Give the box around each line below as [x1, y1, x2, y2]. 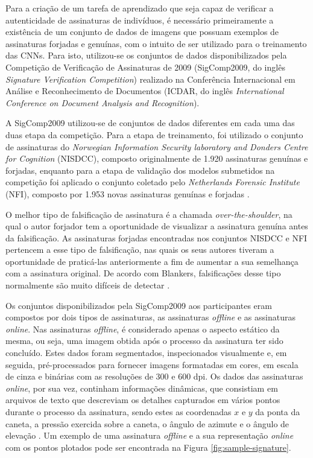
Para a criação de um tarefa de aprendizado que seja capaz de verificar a [5, 2, 274, 14]
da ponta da [255, 406, 300, 418]
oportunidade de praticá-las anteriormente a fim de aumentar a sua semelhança [5, 255, 299, 267]
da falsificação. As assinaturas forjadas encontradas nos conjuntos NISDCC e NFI [5, 231, 308, 244]
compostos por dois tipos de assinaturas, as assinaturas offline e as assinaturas [5, 311, 296, 323]
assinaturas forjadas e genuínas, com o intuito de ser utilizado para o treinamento [5, 37, 307, 49]
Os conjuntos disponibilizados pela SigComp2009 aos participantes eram [5, 299, 272, 311]
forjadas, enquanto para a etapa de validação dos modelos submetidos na [5, 164, 275, 176]
